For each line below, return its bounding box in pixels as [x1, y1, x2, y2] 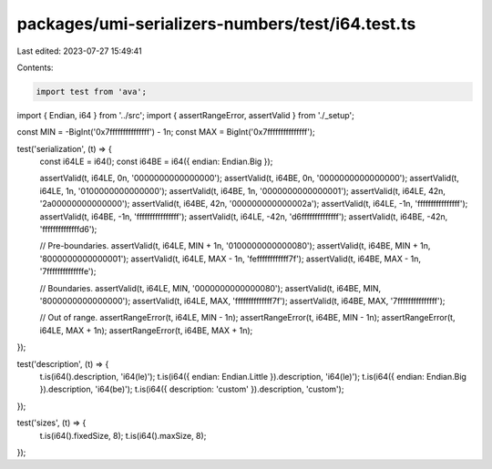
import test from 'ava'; [36, 87, 148, 97]
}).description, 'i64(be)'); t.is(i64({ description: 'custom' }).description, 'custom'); [39, 383, 344, 395]
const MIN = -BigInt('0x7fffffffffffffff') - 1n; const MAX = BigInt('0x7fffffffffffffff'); [16, 127, 315, 138]
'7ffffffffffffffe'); [39, 266, 97, 277]
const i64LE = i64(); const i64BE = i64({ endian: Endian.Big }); [39, 156, 273, 168]
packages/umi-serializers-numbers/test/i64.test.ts [16, 14, 416, 34]
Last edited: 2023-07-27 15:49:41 [16, 46, 143, 56]
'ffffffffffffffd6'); [39, 224, 97, 235]
